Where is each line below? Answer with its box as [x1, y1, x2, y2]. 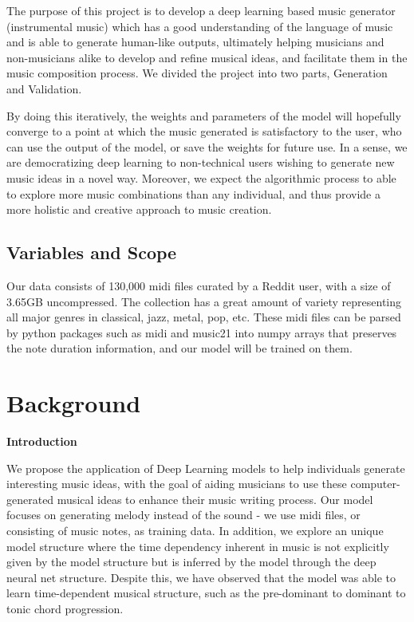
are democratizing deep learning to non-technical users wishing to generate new [6, 154, 395, 171]
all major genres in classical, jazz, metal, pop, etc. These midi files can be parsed [6, 309, 401, 325]
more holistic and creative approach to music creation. [6, 201, 272, 218]
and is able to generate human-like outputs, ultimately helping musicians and [6, 33, 384, 50]
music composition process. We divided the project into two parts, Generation [6, 65, 388, 81]
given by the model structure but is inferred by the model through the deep [6, 553, 377, 570]
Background [6, 387, 141, 419]
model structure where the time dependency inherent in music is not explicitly [6, 537, 389, 554]
